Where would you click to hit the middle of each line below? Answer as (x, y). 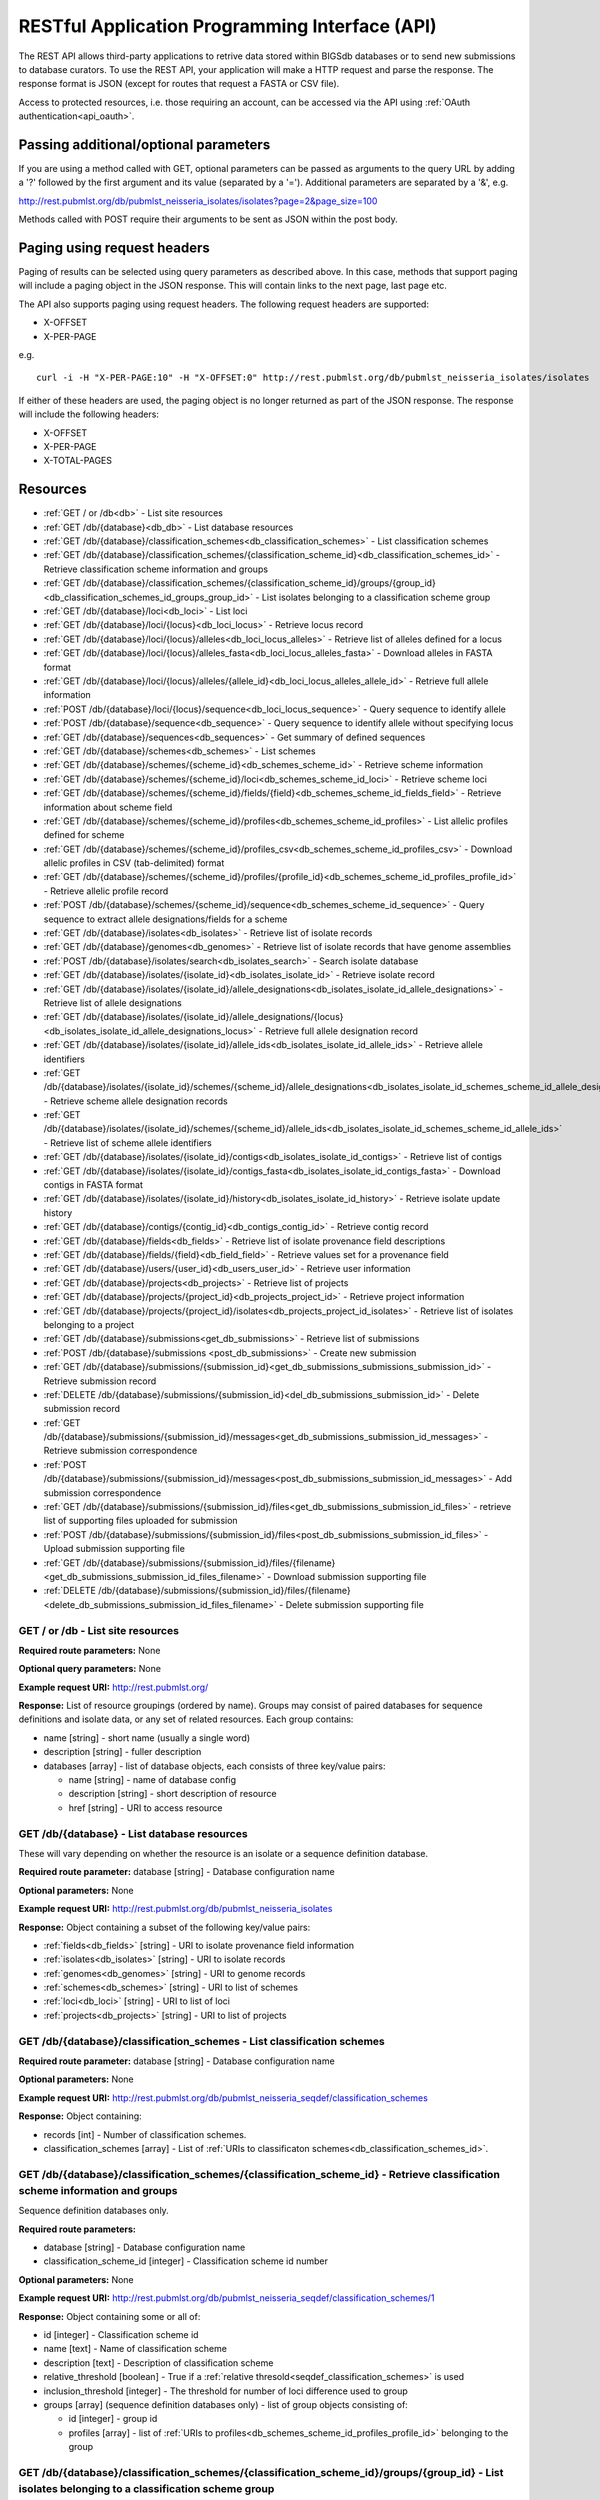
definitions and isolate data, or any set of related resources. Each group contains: (186, 1719)
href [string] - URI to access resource (145, 1807)
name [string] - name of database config (152, 1780)
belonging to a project (89, 1324)
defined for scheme (84, 835)
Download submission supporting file (350, 1576)
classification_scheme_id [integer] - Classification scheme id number (186, 2261)
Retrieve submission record (100, 1381)
